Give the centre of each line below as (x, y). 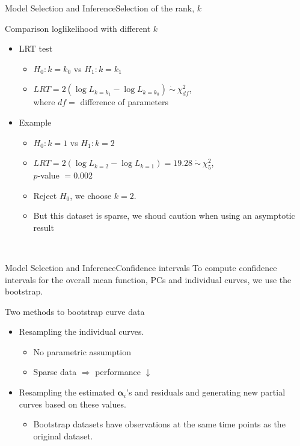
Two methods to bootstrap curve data (75, 311)
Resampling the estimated (67, 392)
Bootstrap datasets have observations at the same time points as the (159, 424)
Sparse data (55, 372)
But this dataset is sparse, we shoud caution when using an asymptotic (164, 215)
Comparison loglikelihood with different (78, 28)
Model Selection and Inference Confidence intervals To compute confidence (141, 267)
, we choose (91, 195)
